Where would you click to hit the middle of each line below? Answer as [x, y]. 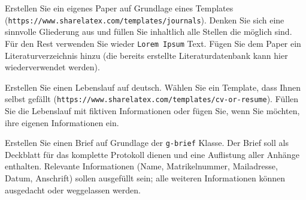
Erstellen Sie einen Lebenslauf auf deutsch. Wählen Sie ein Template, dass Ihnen [153, 87]
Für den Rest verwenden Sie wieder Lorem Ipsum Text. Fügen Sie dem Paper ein [153, 43]
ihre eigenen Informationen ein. [62, 122]
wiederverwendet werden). [52, 67]
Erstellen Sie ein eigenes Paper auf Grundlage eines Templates [119, 8]
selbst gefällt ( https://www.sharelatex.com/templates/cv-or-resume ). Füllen [152, 99]
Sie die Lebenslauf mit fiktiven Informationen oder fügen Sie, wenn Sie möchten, [152, 110]
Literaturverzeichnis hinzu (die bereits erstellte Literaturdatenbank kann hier [146, 55]
